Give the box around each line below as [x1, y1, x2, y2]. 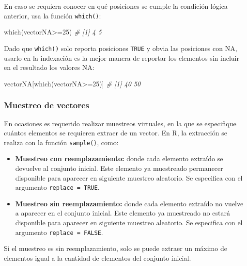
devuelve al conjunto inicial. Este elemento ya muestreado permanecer [15, 163, 223, 173]
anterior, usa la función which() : [4, 10, 101, 20]
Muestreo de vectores [4, 99, 89, 111]
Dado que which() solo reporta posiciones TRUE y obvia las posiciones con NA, [4, 43, 237, 53]
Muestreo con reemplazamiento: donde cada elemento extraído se [15, 153, 223, 164]
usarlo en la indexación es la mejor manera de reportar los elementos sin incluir [4, 52, 239, 63]
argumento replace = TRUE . [15, 182, 100, 192]
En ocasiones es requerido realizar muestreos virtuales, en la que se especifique [4, 118, 236, 128]
